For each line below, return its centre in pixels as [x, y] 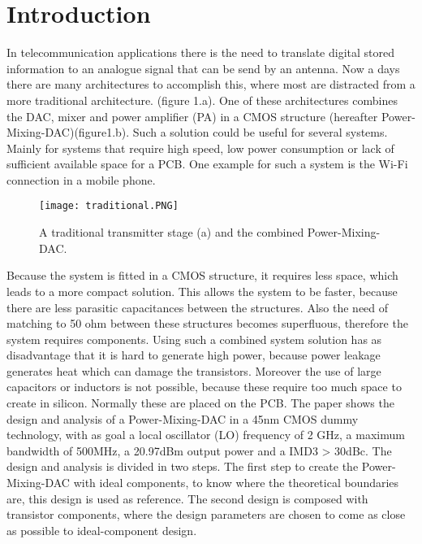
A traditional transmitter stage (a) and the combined [172, 232]
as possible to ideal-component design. [102, 530]
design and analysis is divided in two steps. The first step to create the [183, 466]
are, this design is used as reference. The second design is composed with [187, 498]
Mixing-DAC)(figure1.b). [68, 132]
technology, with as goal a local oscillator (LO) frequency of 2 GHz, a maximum [206, 435]
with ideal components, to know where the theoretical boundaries [236, 483]
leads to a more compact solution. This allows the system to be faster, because [202, 291]
